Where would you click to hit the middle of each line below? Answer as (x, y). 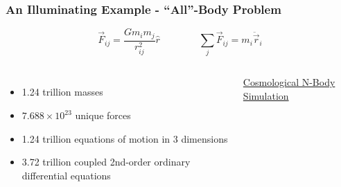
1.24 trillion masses (62, 92)
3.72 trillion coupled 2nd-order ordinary (106, 162)
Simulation (266, 96)
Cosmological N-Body (289, 82)
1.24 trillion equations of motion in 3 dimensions (125, 138)
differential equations (66, 175)
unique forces (103, 115)
